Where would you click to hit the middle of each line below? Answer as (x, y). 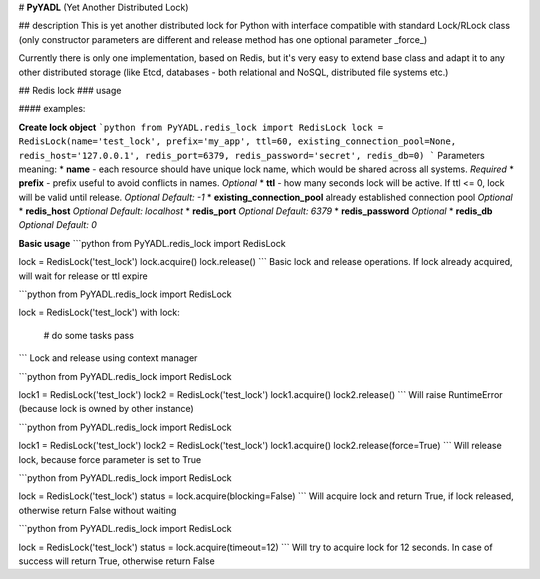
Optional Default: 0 (57, 225)
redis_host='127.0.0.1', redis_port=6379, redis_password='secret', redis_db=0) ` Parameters (251, 155)
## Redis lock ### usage (70, 90)
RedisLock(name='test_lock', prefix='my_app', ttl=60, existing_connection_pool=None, (237, 141)
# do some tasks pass (89, 335)
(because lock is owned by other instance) (106, 409)
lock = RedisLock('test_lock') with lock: (99, 312)
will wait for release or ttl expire (83, 276)
